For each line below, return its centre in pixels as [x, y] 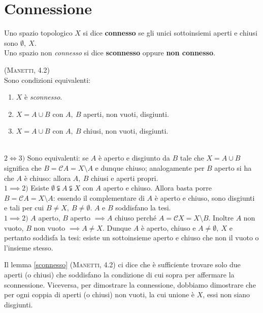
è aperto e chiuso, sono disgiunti [205, 197]
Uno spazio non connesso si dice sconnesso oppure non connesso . [110, 53]
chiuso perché [136, 218]
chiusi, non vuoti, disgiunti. [126, 131]
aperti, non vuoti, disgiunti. [126, 114]
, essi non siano [226, 294]
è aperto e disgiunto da [134, 158]
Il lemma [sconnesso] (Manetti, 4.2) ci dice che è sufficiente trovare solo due [122, 264]
